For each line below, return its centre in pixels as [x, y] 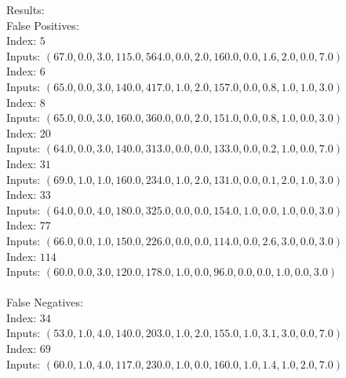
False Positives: [43, 25]
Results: [25, 9]
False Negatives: [45, 302]
